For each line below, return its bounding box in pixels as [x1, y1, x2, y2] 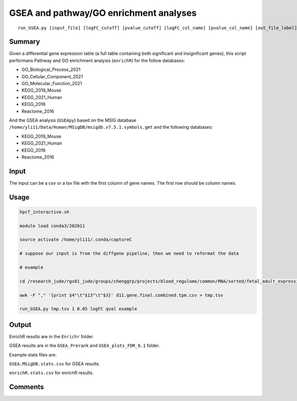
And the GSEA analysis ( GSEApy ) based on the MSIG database [9, 117, 137, 123]
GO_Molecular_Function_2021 [21, 81, 82, 87]
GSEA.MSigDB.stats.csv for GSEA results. [9, 360, 100, 366]
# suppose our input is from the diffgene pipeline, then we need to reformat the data [19, 251, 239, 256]
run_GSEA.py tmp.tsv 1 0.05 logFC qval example [19, 306, 137, 312]
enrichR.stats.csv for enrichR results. [9, 370, 94, 376]
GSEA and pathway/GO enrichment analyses [9, 7, 197, 18]
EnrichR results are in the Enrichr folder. [9, 333, 94, 339]
